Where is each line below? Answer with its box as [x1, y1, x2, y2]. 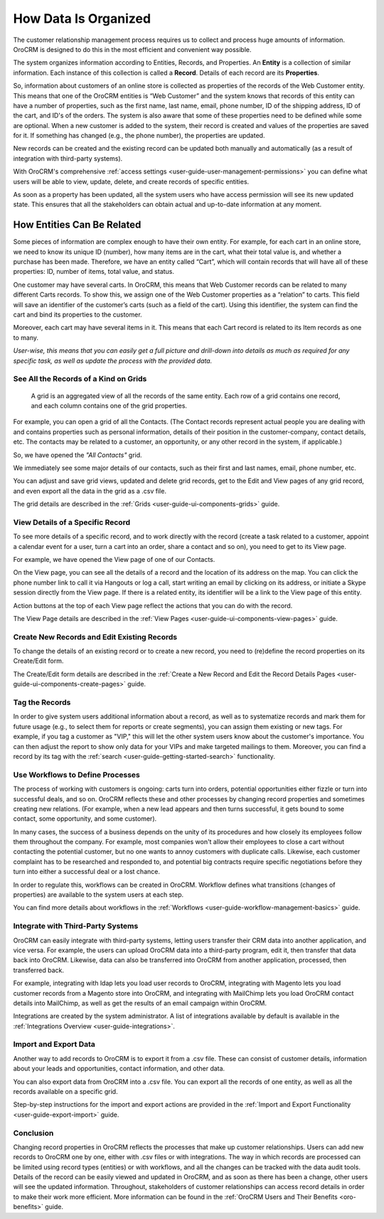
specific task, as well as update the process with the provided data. [13, 356, 213, 365]
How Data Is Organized [13, 11, 151, 26]
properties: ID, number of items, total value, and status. [13, 267, 174, 276]
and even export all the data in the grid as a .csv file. [13, 486, 167, 495]
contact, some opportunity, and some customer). [13, 814, 157, 823]
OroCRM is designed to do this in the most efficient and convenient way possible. [13, 45, 252, 53]
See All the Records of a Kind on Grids [13, 374, 147, 384]
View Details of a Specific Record [13, 517, 131, 527]
